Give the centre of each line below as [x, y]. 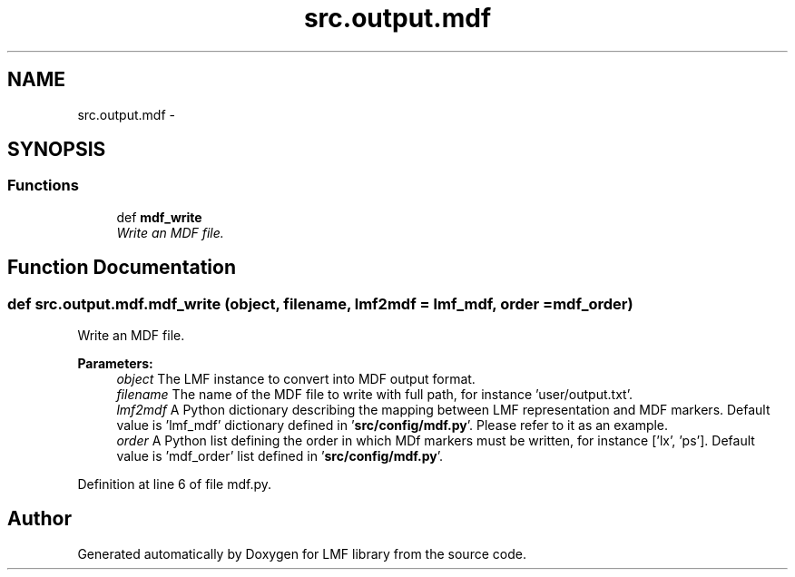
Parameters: [115, 364]
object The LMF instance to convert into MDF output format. [296, 379]
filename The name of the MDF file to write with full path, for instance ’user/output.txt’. [374, 395]
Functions [43, 186]
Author [39, 519]
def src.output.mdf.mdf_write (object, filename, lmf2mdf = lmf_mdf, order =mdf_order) [320, 303]
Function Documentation [122, 268]
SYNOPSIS [57, 150]
